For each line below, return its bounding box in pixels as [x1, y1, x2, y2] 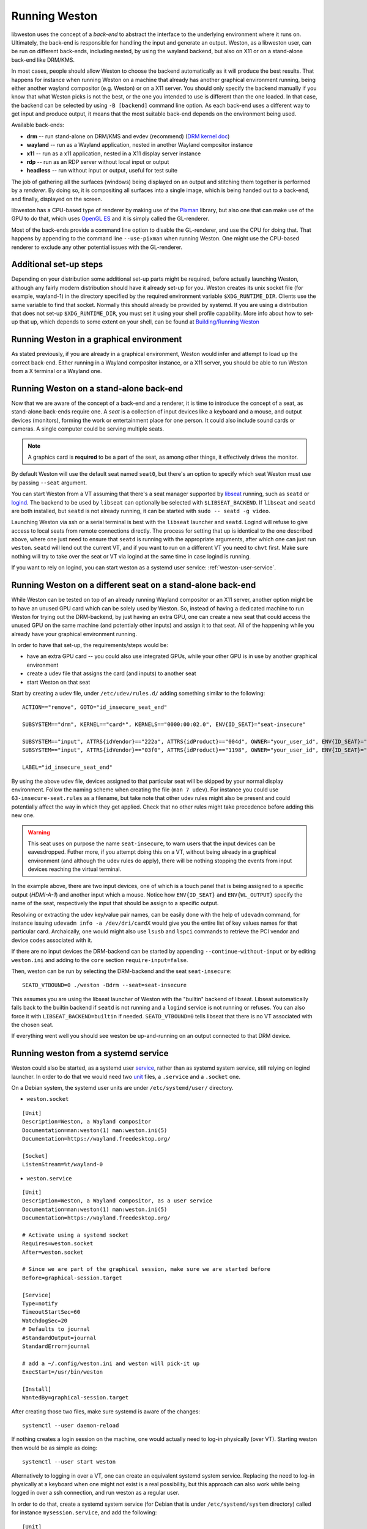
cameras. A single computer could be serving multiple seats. [11, 425, 165, 432]
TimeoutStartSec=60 [22, 1309, 81, 1316]
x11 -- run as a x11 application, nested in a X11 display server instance [26, 150, 201, 157]
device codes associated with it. [11, 936, 93, 944]
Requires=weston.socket [22, 1240, 94, 1247]
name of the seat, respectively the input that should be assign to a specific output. [11, 900, 219, 907]
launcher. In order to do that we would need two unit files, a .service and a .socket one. [11, 1073, 241, 1080]
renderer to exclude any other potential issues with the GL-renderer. [11, 243, 183, 251]
